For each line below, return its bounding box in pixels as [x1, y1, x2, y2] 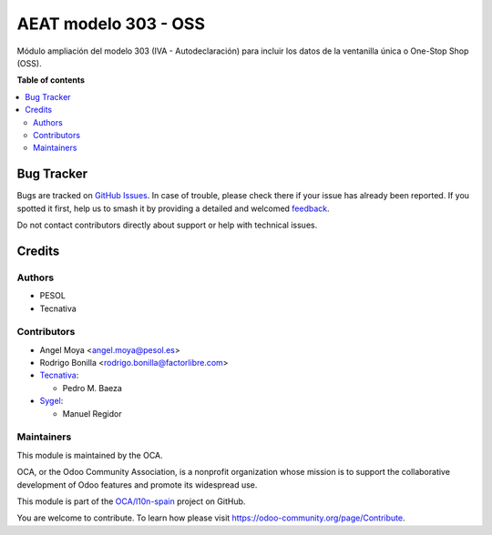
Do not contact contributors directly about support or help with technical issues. [16, 219, 318, 230]
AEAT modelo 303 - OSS [16, 14, 205, 34]
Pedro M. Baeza [62, 382, 123, 393]
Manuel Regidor [62, 408, 122, 419]
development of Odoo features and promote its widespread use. [16, 479, 258, 490]
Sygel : [39, 396, 64, 407]
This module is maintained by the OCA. [16, 449, 163, 460]
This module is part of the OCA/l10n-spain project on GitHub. [16, 496, 246, 507]
